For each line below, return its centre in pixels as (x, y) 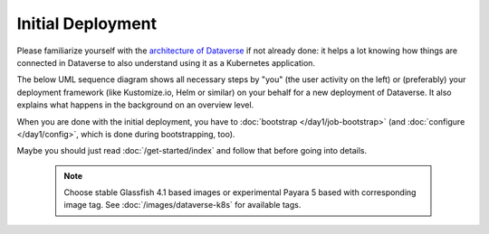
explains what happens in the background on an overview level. (135, 105)
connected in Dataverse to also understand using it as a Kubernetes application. (166, 62)
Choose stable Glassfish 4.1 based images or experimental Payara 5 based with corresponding (240, 192)
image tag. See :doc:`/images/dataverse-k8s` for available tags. (182, 205)
